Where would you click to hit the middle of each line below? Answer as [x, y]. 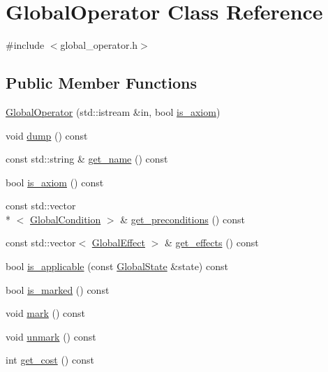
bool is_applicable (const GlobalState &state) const [117, 266]
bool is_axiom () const [55, 182]
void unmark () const [51, 336]
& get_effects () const [211, 243]
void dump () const [47, 135]
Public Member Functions [101, 83]
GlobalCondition [66, 219]
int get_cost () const [50, 360]
